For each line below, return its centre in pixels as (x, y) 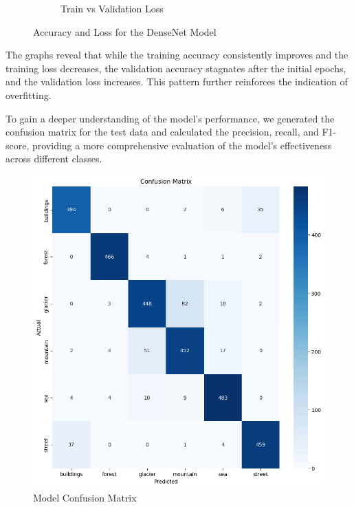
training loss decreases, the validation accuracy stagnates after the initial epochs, (176, 68)
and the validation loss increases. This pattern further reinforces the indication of (177, 82)
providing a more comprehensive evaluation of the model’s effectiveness (182, 145)
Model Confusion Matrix (85, 497)
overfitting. (29, 95)
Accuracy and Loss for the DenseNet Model (125, 31)
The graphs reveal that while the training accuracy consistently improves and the (177, 55)
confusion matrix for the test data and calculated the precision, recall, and (162, 132)
